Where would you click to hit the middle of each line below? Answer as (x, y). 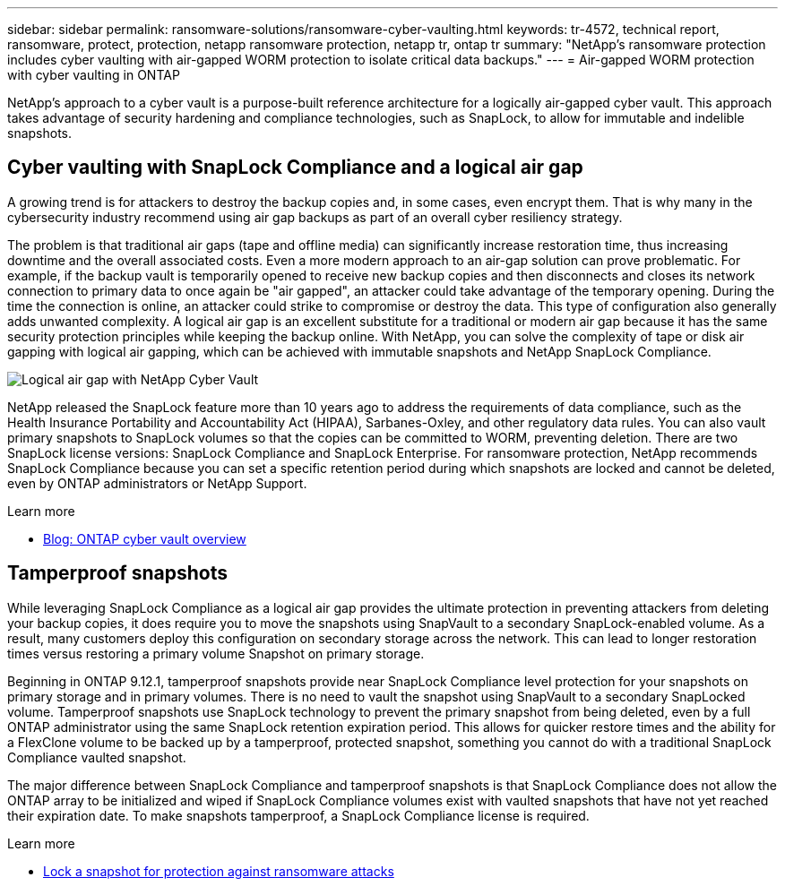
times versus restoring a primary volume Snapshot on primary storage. (216, 653)
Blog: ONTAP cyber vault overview (145, 538)
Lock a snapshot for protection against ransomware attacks (219, 871)
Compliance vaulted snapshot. (97, 757)
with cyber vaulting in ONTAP (94, 75)
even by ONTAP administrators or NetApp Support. (157, 483)
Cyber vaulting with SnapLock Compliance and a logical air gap (295, 168)
